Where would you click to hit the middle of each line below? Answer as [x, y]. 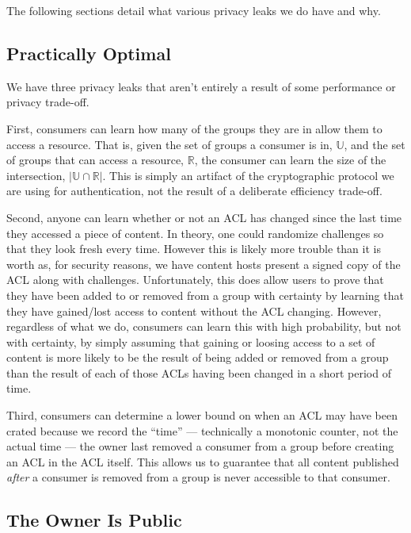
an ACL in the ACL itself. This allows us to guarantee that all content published [203, 461]
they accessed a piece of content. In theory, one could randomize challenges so [195, 233]
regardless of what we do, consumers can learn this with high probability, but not [204, 326]
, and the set [375, 144]
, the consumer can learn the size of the [290, 160]
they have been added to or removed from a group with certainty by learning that [205, 295]
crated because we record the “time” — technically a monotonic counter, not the [202, 430]
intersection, [36, 175]
